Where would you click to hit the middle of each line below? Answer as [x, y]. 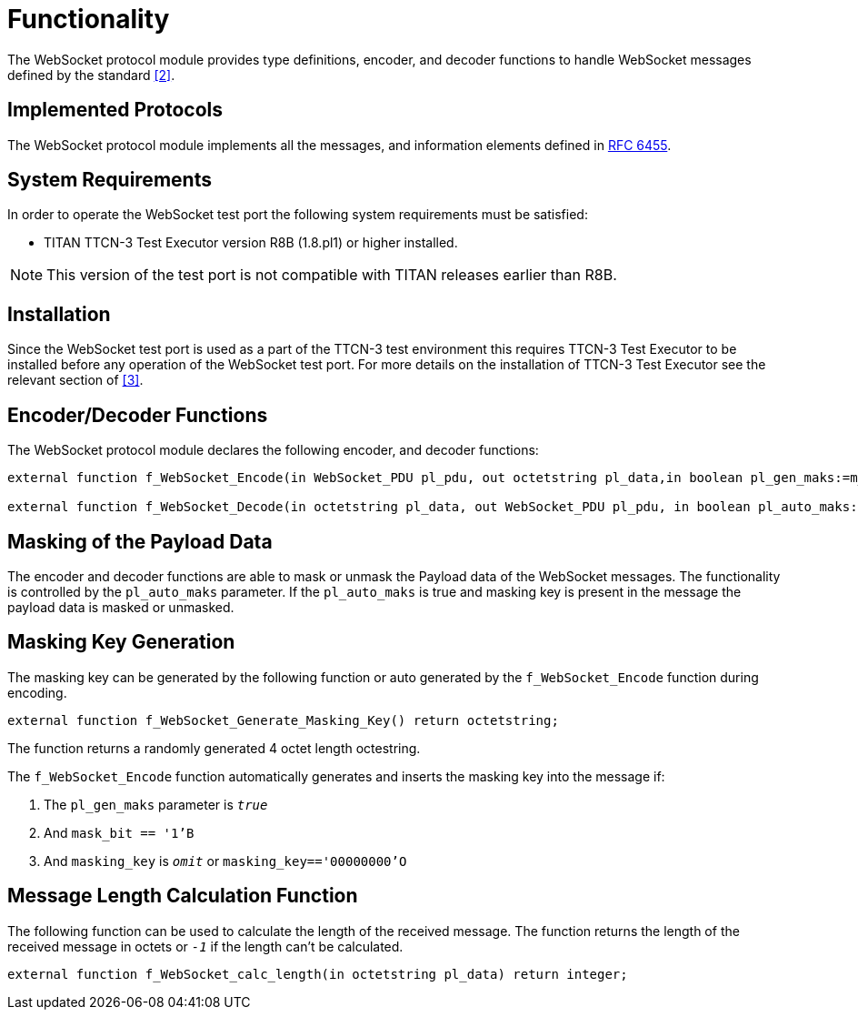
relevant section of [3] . [75, 380]
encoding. [37, 692]
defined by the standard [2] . [91, 75]
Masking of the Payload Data [140, 541]
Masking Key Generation [121, 642]
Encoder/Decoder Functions [138, 415]
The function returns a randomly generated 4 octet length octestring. [214, 748]
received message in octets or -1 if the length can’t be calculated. [205, 946]
